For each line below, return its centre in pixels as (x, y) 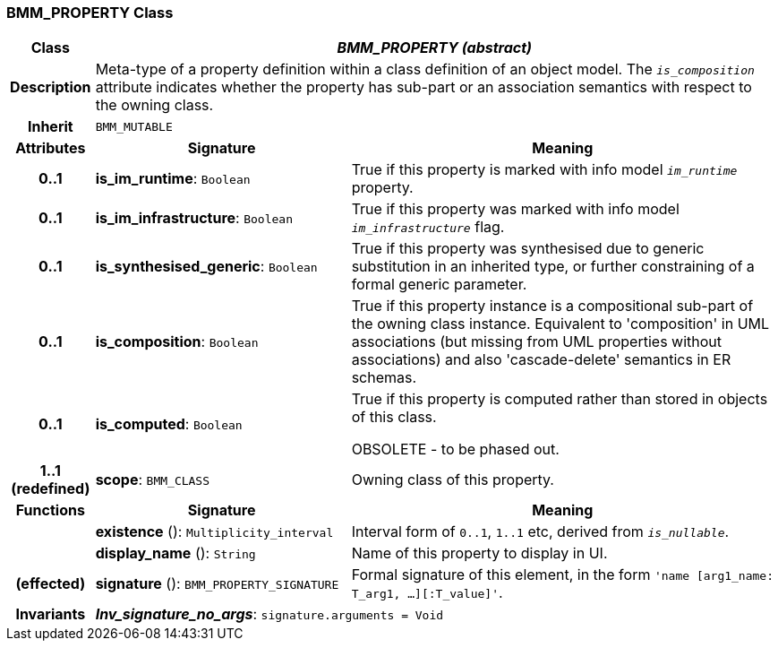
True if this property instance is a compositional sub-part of (552, 306)
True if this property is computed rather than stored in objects (560, 399)
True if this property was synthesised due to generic (528, 249)
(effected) (51, 584)
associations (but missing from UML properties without (537, 342)
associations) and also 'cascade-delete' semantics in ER (541, 360)
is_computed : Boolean (169, 424)
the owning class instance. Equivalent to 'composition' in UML (560, 324)
